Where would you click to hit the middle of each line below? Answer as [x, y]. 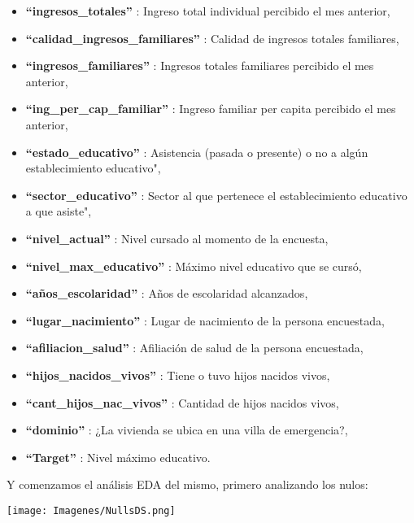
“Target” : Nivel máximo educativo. [118, 457]
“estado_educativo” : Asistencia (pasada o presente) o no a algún [197, 152]
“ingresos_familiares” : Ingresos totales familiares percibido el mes [200, 65]
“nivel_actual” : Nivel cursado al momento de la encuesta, [177, 238]
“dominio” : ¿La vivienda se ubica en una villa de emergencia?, [187, 430]
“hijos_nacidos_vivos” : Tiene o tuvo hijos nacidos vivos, [178, 375]
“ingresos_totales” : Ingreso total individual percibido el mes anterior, [208, 11]
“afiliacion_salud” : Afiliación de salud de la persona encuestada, [194, 348]
